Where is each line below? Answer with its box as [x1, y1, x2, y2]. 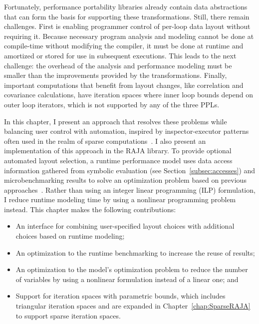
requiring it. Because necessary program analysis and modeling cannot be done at [4, 30, 254, 41]
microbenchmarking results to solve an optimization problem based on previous [4, 175, 247, 185]
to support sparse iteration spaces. [15, 310, 121, 321]
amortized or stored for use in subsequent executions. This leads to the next [4, 50, 237, 60]
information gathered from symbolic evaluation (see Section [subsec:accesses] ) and [4, 165, 256, 175]
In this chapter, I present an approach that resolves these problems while [4, 116, 227, 126]
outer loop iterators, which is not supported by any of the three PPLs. [4, 99, 220, 109]
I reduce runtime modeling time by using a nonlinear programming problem [4, 194, 236, 205]
